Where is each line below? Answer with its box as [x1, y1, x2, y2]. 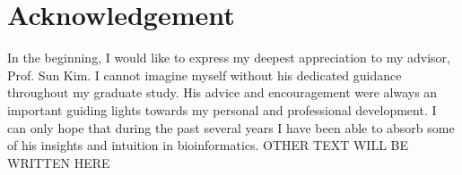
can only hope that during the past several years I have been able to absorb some [7, 118, 455, 137]
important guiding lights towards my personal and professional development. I [7, 100, 437, 119]
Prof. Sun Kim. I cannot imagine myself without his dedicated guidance [7, 65, 402, 84]
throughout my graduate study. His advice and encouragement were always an [7, 83, 438, 102]
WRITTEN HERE [7, 153, 110, 171]
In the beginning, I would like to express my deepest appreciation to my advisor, [7, 48, 450, 67]
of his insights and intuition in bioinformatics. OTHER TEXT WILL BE [7, 136, 409, 154]
